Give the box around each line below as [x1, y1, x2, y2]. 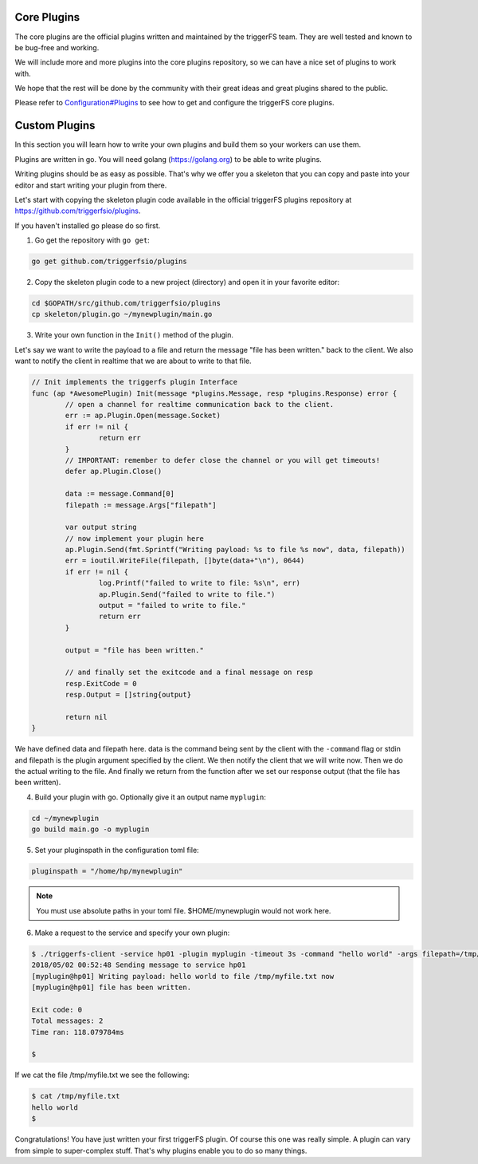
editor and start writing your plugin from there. [14, 180, 167, 190]
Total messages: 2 [31, 1016, 104, 1025]
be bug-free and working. [14, 42, 100, 52]
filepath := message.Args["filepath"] [65, 500, 217, 510]
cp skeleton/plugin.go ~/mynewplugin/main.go [31, 310, 213, 319]
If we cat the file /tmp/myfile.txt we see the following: [14, 1070, 190, 1080]
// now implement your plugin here [65, 534, 205, 543]
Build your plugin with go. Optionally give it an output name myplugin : [34, 792, 266, 802]
